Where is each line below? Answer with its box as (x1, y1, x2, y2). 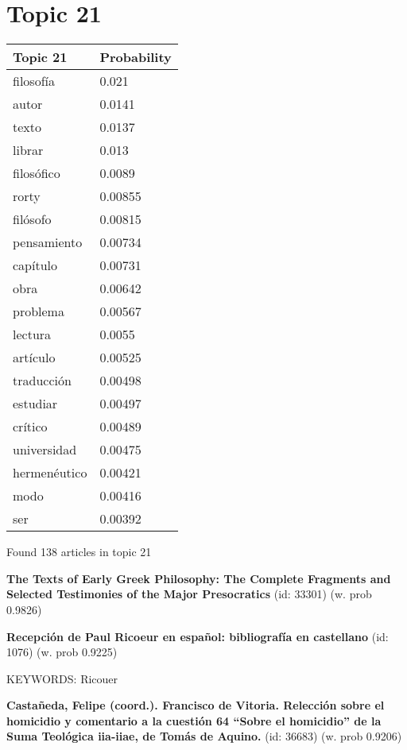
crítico (13, 417, 48, 436)
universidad (13, 440, 77, 459)
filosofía (13, 72, 55, 91)
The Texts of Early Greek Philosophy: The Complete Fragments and (6, 570, 391, 586)
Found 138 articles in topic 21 (6, 543, 152, 560)
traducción (13, 371, 72, 390)
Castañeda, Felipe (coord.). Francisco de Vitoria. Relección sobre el (6, 697, 385, 713)
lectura (13, 325, 52, 344)
